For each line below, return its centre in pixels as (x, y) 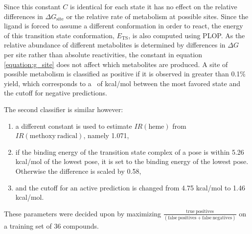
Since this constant (32, 6)
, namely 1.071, (106, 135)
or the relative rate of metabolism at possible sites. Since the (157, 16)
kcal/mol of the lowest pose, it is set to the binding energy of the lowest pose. (132, 161)
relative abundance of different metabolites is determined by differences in (115, 45)
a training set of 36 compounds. (51, 226)
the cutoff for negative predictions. (56, 93)
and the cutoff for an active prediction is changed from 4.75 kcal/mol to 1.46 (130, 187)
